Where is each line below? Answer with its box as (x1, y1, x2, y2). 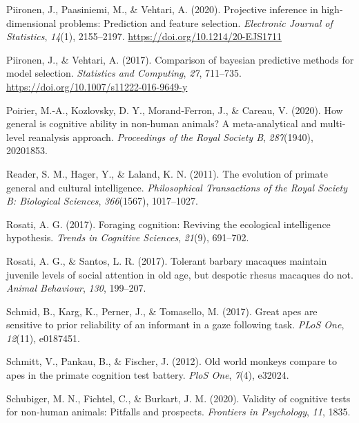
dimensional (6, 15, 57, 30)
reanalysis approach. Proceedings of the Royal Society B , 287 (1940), (28, 129, 313, 144)
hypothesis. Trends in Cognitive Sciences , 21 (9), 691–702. (6, 230, 249, 245)
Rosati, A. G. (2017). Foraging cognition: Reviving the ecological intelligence (6, 216, 331, 231)
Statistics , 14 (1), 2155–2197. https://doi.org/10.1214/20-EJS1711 (6, 29, 282, 44)
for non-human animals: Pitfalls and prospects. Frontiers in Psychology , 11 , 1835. (6, 404, 351, 419)
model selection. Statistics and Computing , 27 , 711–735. (6, 66, 242, 80)
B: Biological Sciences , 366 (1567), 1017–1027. (6, 194, 198, 208)
